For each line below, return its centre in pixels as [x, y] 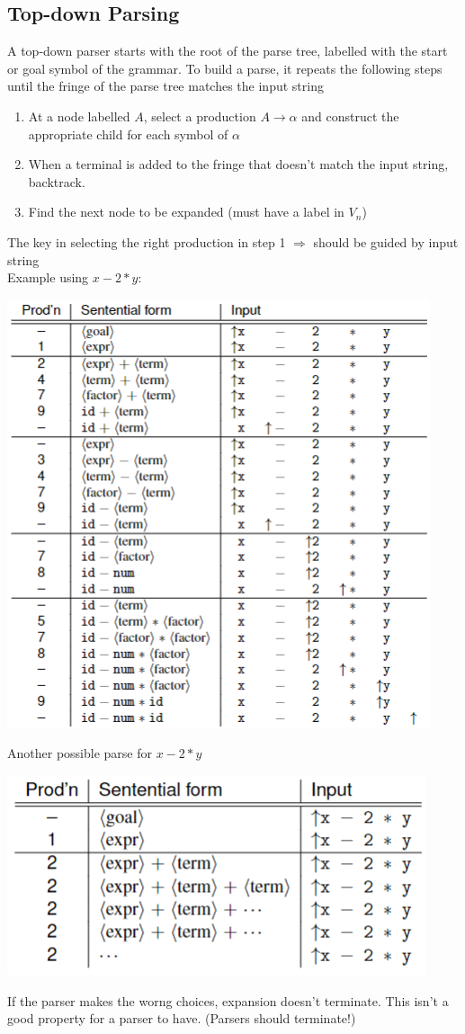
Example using [48, 277]
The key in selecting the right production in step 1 [147, 241]
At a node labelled [79, 116]
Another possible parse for [80, 753]
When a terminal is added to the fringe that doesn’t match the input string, [238, 164]
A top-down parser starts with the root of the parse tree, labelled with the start [228, 51]
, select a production [200, 116]
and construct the [350, 116]
